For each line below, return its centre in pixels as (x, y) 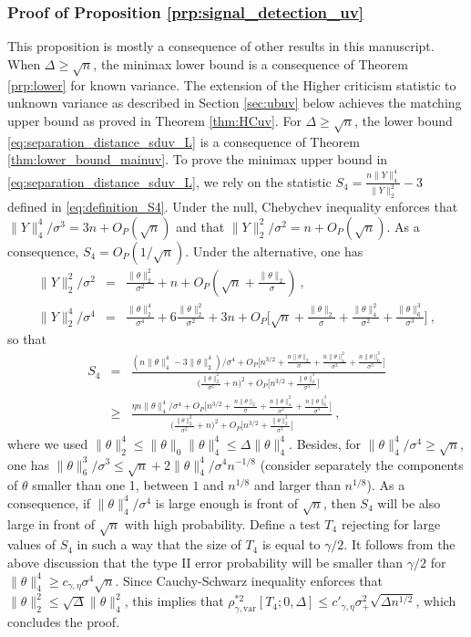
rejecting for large (391, 523)
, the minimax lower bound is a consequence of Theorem (251, 63)
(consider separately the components (362, 464)
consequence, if (49, 502)
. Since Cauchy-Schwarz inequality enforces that (249, 580)
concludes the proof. (64, 622)
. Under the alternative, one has (274, 251)
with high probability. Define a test (222, 523)
